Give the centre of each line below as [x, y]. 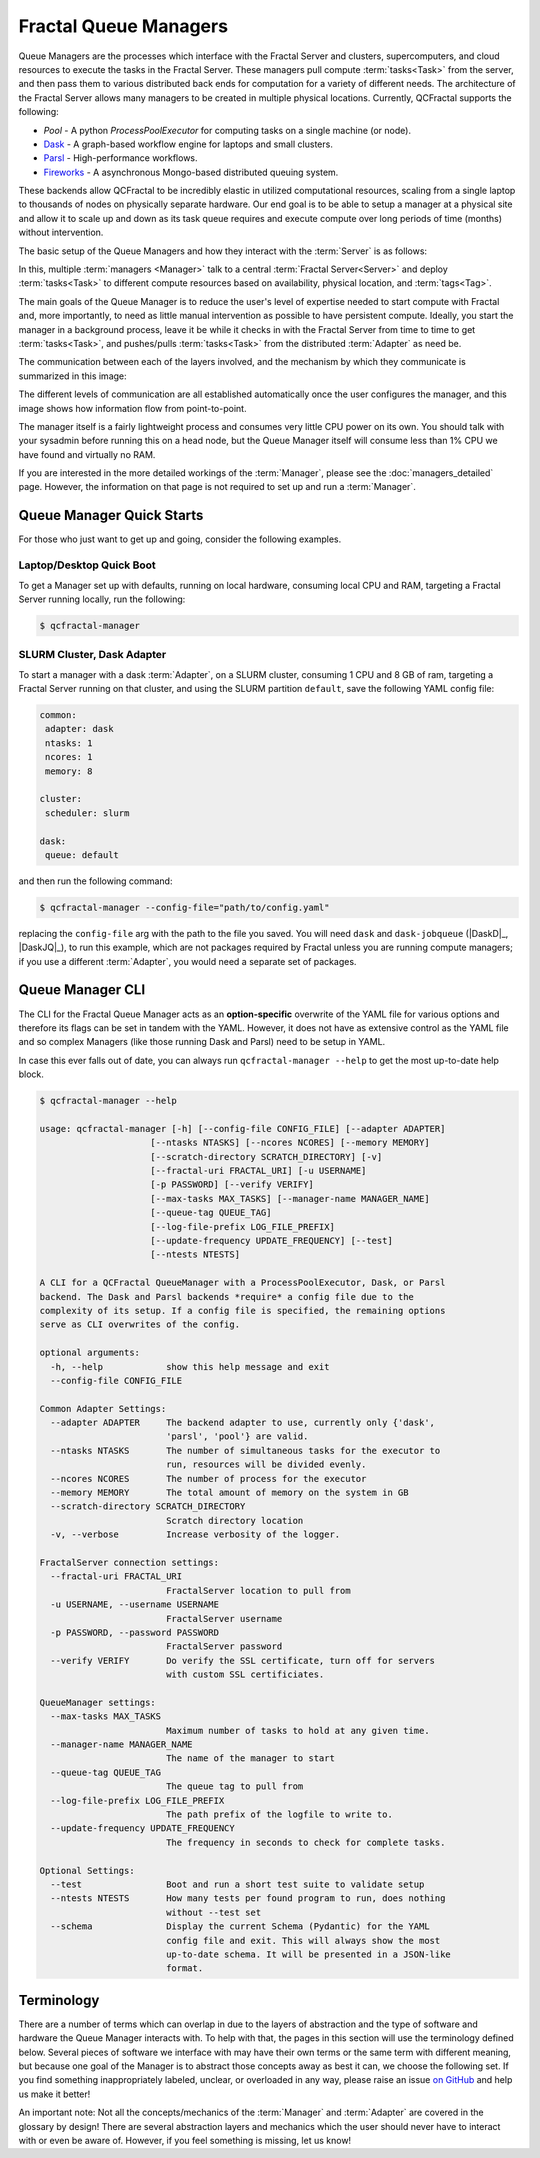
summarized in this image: [72, 376]
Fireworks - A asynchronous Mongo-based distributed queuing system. [191, 172]
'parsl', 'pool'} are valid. [237, 1436]
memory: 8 [69, 771]
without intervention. [61, 232]
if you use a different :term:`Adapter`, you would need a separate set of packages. [187, 961]
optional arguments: [89, 1353]
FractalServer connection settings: [129, 1562]
